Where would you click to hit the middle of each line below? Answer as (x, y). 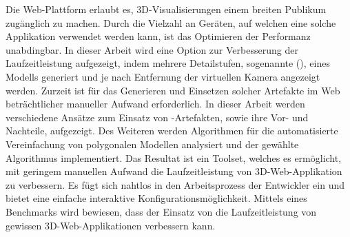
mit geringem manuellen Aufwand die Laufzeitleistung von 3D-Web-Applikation (174, 171)
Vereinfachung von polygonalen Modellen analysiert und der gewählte (152, 144)
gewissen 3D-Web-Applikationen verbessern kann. (111, 225)
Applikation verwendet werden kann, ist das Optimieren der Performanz (158, 36)
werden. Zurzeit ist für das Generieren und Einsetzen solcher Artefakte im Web (173, 90)
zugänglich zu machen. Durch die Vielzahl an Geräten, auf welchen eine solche (171, 22)
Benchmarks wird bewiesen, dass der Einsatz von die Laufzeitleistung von (161, 211)
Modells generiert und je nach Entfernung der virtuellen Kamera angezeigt (163, 76)
